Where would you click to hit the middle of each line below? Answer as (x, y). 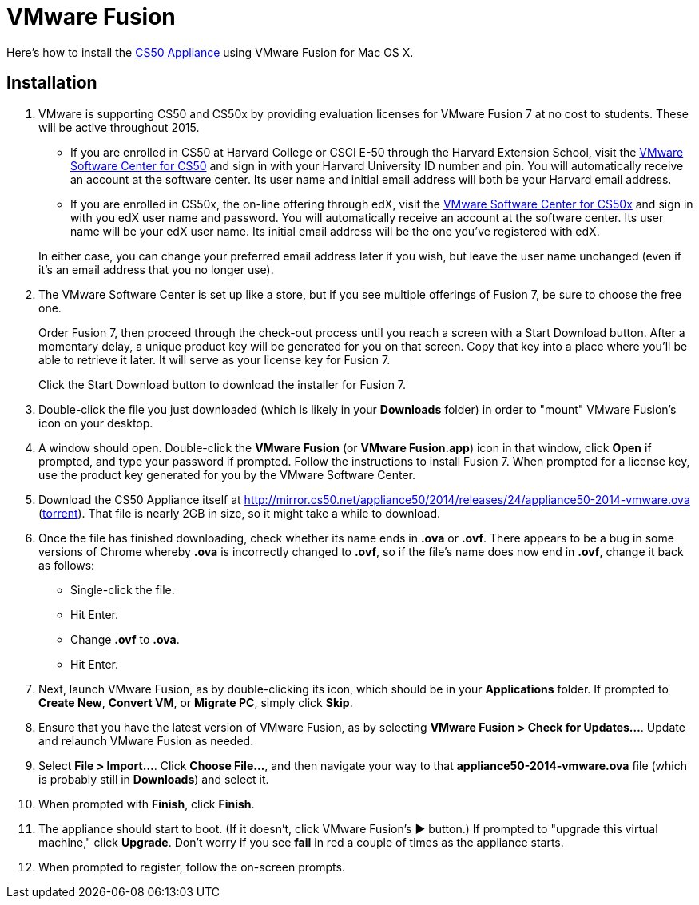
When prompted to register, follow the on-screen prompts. (192, 867)
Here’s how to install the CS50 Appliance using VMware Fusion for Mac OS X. (210, 52)
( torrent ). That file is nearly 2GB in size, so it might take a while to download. (240, 513)
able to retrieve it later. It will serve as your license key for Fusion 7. (214, 359)
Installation (52, 83)
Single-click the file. (123, 589)
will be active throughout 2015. (119, 127)
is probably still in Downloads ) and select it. (154, 779)
